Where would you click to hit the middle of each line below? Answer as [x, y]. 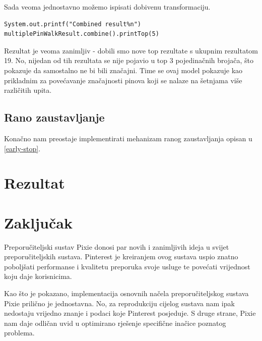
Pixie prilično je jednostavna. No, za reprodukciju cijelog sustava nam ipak [119, 303]
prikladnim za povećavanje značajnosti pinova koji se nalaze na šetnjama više [123, 80]
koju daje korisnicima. [38, 276]
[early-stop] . [22, 148]
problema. [19, 333]
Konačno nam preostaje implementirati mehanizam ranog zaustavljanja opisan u [128, 138]
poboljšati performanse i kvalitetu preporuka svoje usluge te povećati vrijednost [127, 266]
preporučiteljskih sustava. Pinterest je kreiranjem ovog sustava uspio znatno [121, 257]
